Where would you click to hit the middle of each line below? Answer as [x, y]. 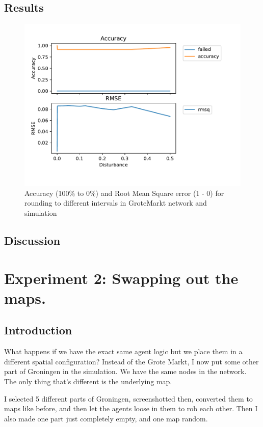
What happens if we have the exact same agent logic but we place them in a [123, 351]
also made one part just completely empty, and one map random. [106, 418]
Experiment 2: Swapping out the [121, 278]
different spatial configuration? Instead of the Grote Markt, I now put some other [131, 361]
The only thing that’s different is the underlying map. [88, 381]
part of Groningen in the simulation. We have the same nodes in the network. [125, 371]
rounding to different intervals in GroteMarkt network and [116, 203]
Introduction [38, 330]
